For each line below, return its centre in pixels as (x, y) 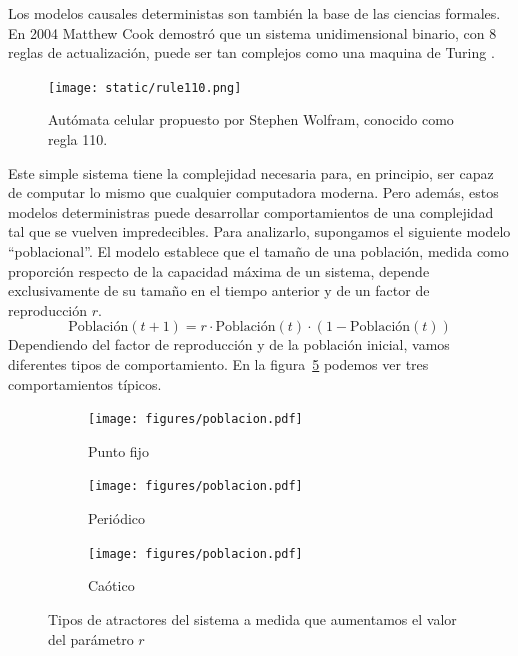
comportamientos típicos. (85, 383)
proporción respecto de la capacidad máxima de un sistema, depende (219, 270)
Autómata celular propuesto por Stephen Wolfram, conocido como (251, 119)
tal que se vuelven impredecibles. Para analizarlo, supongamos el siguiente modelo (259, 231)
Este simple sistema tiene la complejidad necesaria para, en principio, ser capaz (251, 172)
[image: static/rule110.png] (145, 87)
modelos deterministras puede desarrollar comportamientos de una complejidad (251, 211)
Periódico (117, 518)
